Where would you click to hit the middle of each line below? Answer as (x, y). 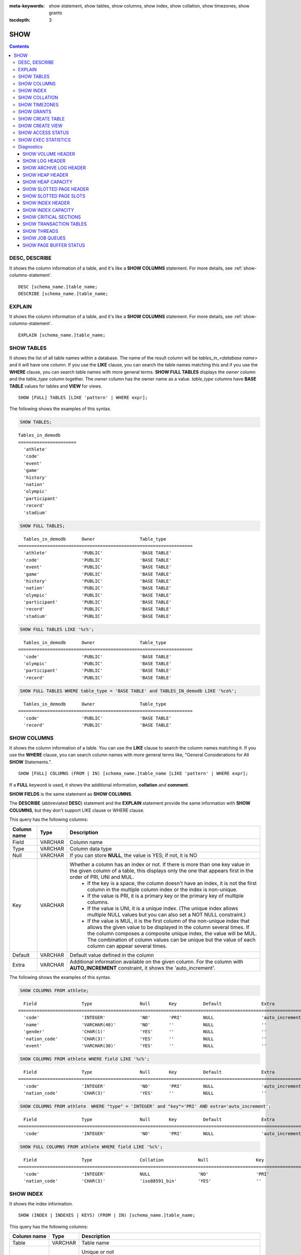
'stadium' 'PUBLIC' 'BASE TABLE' (97, 616)
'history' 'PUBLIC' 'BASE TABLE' (97, 581)
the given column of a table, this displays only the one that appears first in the (161, 870)
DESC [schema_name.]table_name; (58, 287)
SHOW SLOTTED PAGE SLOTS (54, 196)
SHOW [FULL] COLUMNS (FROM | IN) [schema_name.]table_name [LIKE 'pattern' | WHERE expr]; (133, 774)
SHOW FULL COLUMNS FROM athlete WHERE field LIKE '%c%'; (91, 1147)
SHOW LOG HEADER (44, 161)
